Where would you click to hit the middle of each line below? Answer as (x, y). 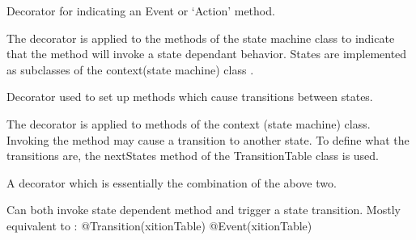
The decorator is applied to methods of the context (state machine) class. (189, 123)
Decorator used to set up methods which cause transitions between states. (190, 97)
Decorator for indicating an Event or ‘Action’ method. (141, 11)
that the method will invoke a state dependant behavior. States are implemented (207, 54)
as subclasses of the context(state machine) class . (130, 69)
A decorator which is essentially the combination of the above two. (172, 182)
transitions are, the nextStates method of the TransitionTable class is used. (193, 156)
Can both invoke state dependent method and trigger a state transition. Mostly (204, 210)
